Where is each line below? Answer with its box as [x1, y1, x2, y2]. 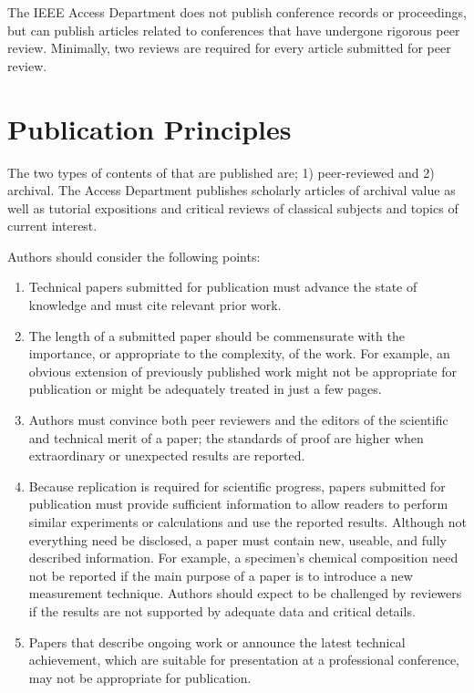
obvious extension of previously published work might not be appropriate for [28, 361, 457, 380]
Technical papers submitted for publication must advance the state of [28, 277, 417, 296]
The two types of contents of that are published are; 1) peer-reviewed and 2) [7, 162, 435, 181]
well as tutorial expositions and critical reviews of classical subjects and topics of [7, 198, 459, 217]
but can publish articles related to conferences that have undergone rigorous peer [7, 20, 460, 39]
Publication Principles [7, 109, 292, 147]
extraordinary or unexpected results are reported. [28, 446, 305, 465]
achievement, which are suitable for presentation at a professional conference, [28, 650, 460, 669]
